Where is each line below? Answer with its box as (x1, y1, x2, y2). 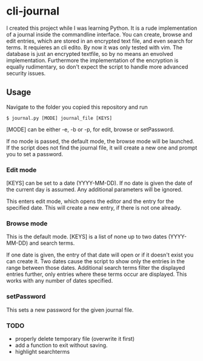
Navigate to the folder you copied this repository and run (6, 103, 148, 111)
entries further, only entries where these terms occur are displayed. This (6, 270, 187, 278)
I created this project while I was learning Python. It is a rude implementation (6, 24, 198, 32)
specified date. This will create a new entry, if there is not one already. (6, 204, 182, 211)
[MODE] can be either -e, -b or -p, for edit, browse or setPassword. (6, 126, 175, 133)
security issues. (6, 69, 46, 77)
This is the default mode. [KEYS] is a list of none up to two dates (6, 233, 167, 241)
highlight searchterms (15, 348, 70, 355)
